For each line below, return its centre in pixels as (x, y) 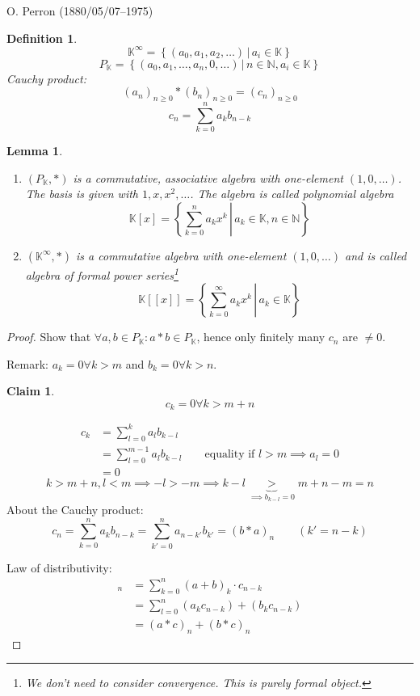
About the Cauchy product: (75, 509)
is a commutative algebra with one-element (181, 255)
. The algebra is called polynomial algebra (292, 194)
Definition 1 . (42, 38)
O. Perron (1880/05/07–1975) (80, 11)
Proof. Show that (49, 337)
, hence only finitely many (261, 337)
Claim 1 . (31, 391)
